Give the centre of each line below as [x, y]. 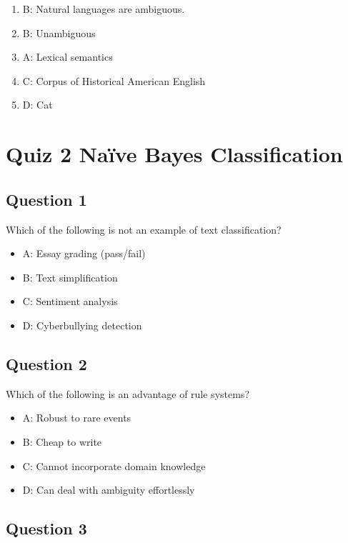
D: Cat [38, 105]
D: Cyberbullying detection [82, 325]
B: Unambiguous [59, 33]
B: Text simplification [70, 277]
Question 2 [46, 363]
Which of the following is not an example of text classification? [144, 229]
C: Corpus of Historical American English [114, 80]
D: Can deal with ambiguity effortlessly [109, 490]
